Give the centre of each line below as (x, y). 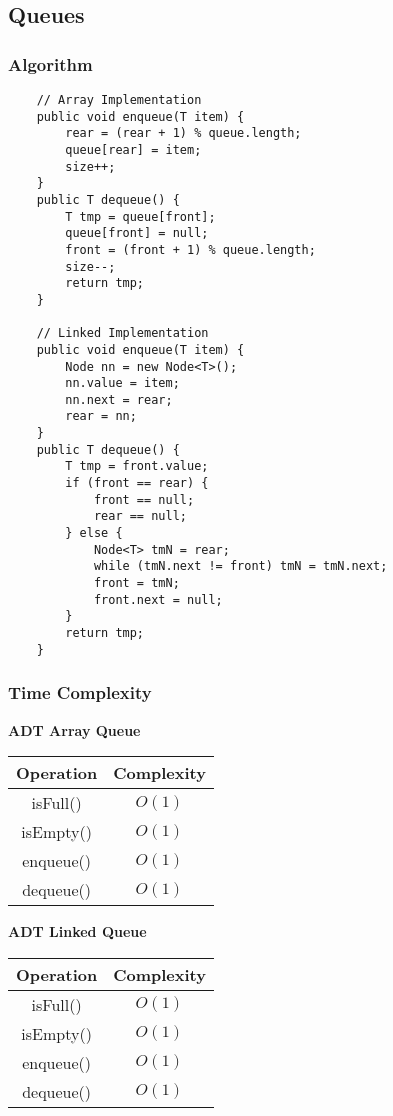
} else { (94, 533)
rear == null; (140, 516)
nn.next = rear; (119, 399)
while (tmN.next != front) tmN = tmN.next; (240, 566)
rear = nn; (101, 416)
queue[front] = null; (137, 233)
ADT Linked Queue (77, 931)
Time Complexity (80, 692)
